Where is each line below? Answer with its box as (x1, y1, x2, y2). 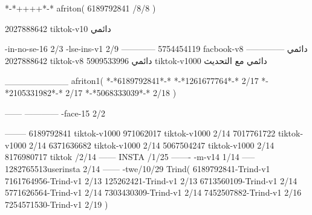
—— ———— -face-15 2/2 (5, 106, 106, 119)
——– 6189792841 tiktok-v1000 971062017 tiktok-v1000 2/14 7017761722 (5, 127, 276, 140)
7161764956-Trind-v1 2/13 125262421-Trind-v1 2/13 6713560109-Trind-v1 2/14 (5, 174, 297, 187)
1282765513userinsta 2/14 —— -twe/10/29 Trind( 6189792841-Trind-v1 (5, 162, 270, 175)
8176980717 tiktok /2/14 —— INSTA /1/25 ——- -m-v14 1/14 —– (5, 150, 255, 163)
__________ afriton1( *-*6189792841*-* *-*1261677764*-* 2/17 (5, 74, 259, 87)
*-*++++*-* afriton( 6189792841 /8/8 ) (5, 2, 156, 14)
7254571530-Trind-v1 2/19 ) (5, 197, 108, 210)
